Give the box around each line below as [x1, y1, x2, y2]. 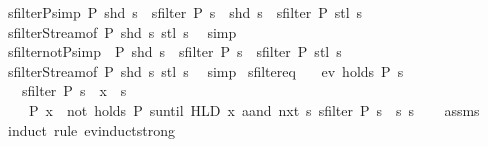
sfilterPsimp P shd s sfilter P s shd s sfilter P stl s [7, 2, 363, 22]
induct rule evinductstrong [7, 119, 176, 140]
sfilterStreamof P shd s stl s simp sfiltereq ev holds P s [7, 60, 404, 81]
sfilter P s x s [21, 80, 127, 101]
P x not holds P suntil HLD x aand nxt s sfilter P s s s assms [28, 99, 480, 120]
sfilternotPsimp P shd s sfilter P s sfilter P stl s [7, 41, 342, 62]
